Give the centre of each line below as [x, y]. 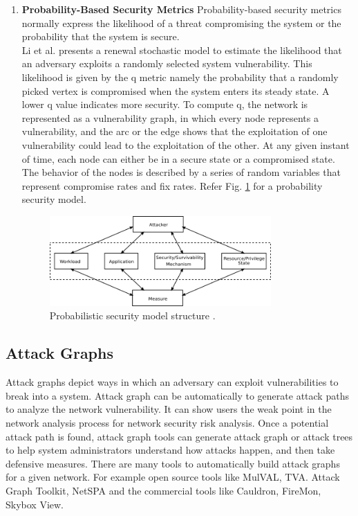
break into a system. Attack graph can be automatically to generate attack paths [177, 395]
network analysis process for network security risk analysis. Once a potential [167, 422]
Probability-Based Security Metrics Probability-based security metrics [181, 9]
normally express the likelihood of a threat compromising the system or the [181, 23]
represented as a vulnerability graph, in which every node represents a [170, 117]
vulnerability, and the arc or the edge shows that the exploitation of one [175, 131]
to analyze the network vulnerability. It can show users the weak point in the [169, 409]
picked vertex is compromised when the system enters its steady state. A [176, 90]
